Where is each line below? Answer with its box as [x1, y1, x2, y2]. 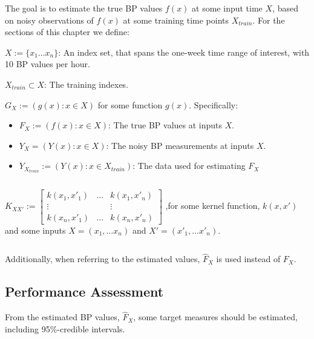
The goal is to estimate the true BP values [5, 2, 163, 14]
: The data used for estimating [132, 159, 246, 172]
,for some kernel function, [165, 199, 260, 212]
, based [272, 2, 298, 14]
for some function [97, 98, 163, 111]
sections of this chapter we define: [5, 25, 129, 38]
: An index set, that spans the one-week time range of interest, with [58, 45, 310, 58]
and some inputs [5, 223, 66, 236]
